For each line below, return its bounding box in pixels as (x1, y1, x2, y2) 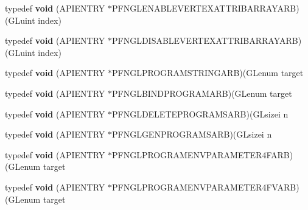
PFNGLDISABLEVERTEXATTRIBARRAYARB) (111, 34, 302, 47)
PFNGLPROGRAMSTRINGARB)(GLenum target (111, 66, 304, 79)
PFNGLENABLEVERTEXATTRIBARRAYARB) (111, 2, 299, 14)
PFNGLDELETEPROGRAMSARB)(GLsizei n (111, 107, 289, 120)
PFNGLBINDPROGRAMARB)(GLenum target (111, 86, 292, 99)
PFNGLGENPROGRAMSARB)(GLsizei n (111, 128, 272, 141)
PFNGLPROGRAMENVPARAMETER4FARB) (111, 148, 293, 161)
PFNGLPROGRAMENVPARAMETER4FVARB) (111, 180, 299, 193)
